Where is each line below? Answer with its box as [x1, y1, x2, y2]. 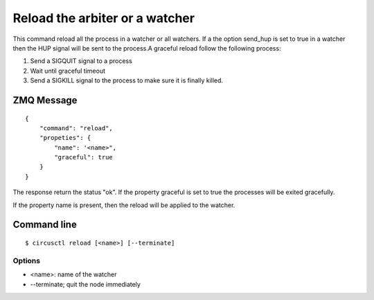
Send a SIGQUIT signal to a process [30, 57, 133, 65]
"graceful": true [54, 153, 114, 161]
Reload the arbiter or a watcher [12, 10, 195, 26]
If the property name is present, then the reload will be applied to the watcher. [12, 201, 235, 209]
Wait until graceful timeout [30, 67, 106, 75]
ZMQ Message [12, 94, 78, 106]
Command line [12, 219, 78, 231]
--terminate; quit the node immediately [30, 280, 141, 288]
